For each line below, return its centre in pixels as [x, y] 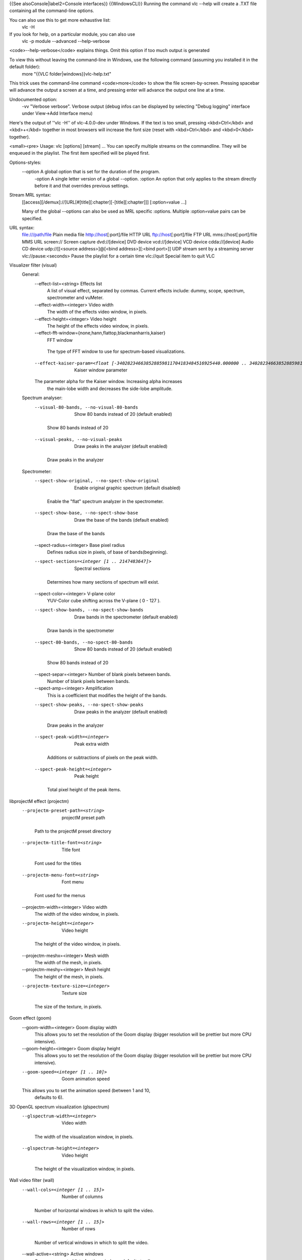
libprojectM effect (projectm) [39, 801]
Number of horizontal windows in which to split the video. [94, 1210]
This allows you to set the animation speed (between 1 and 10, [86, 1090]
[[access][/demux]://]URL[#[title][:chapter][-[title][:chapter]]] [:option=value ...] [104, 202]
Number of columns [82, 1196]
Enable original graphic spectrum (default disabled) [127, 488]
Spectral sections [92, 568]
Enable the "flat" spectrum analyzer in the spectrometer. [105, 501]
